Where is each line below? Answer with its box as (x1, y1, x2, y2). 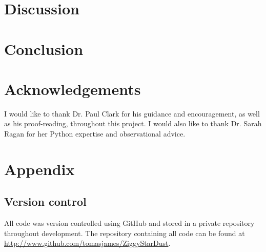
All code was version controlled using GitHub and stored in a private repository (4, 218, 255, 228)
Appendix (4, 158, 75, 179)
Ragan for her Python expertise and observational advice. (4, 128, 186, 139)
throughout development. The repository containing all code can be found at (4, 227, 245, 238)
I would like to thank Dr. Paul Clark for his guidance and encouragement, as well (4, 108, 260, 119)
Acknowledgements (4, 78, 141, 99)
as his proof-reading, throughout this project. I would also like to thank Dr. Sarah (4, 118, 262, 129)
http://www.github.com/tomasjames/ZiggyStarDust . (4, 238, 171, 248)
